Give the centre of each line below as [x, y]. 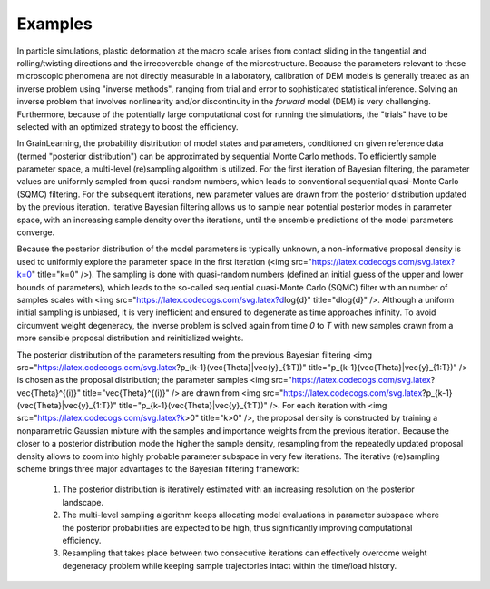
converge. [36, 232]
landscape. [83, 502]
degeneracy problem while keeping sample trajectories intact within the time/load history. [230, 565]
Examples [54, 24]
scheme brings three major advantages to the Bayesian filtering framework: [158, 469]
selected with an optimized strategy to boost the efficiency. [128, 126]
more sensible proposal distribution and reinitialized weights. [130, 338]
